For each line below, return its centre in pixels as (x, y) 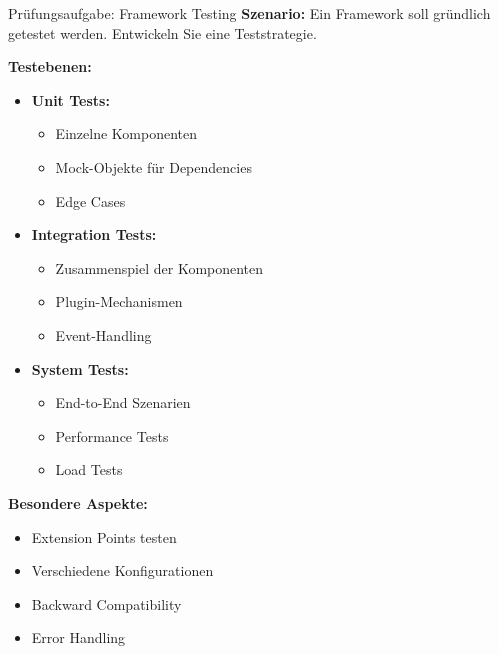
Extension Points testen (104, 536)
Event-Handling (103, 334)
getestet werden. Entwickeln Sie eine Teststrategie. (162, 32)
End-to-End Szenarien (123, 402)
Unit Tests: (70, 99)
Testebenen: (50, 66)
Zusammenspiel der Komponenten (159, 267)
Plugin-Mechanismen (119, 301)
